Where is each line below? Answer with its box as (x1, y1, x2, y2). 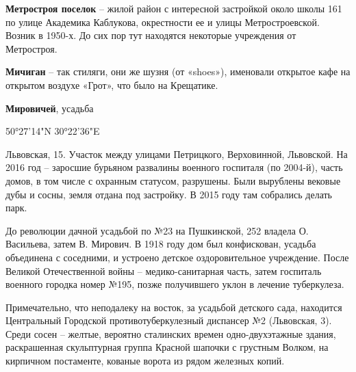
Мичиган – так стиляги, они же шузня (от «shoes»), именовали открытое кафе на (5, 64, 351, 79)
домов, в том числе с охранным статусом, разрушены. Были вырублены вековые (5, 173, 341, 187)
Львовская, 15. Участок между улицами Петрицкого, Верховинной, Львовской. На (5, 146, 348, 161)
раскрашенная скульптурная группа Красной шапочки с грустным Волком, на (5, 340, 329, 354)
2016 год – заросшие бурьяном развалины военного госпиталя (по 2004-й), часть (5, 160, 343, 174)
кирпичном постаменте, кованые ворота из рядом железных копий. (5, 354, 285, 368)
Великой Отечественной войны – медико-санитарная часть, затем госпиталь (5, 263, 322, 278)
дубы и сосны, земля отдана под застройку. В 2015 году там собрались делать (5, 187, 332, 201)
